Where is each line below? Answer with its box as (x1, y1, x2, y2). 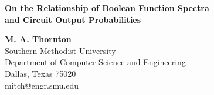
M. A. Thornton (5, 33, 72, 45)
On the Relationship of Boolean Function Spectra (5, 2, 209, 13)
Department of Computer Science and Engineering (5, 56, 186, 68)
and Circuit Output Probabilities (5, 13, 141, 25)
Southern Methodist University (5, 44, 116, 56)
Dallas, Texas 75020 (5, 67, 76, 79)
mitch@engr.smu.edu (5, 79, 79, 91)
